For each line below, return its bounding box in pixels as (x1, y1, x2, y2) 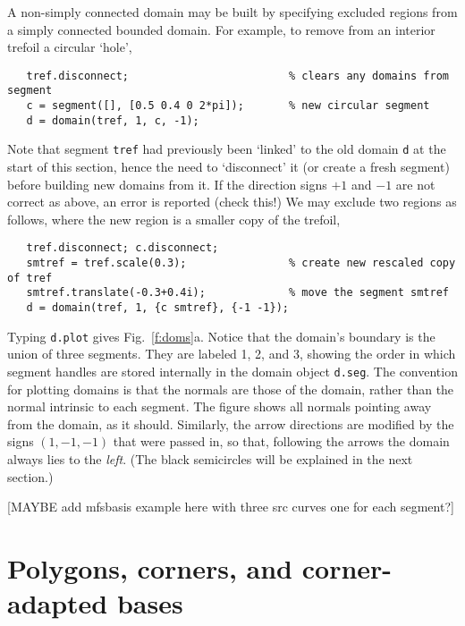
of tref (7, 271, 53, 284)
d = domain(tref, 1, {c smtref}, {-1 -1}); (26, 301, 289, 315)
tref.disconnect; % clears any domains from (26, 69, 449, 82)
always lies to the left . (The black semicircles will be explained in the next (7, 450, 413, 468)
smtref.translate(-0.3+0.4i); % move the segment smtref (26, 286, 449, 300)
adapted (7, 585, 108, 622)
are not (395, 174, 435, 193)
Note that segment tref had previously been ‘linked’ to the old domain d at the (7, 140, 446, 158)
